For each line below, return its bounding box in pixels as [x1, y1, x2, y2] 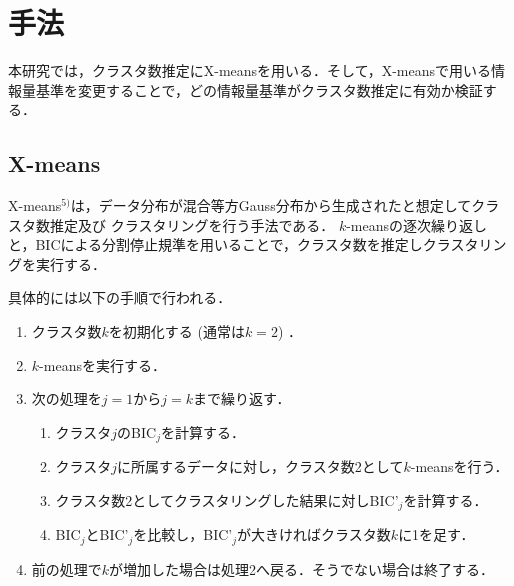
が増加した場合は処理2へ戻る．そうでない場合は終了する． [109, 558, 495, 579]
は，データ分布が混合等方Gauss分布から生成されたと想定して [70, 195, 472, 216]
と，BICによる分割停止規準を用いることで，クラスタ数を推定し [8, 234, 423, 255]
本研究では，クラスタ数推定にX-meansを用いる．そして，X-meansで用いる [8, 60, 491, 81]
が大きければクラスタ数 [237, 524, 391, 545]
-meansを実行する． [39, 354, 166, 375]
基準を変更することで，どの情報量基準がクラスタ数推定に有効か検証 [35, 79, 483, 100]
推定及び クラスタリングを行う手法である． [49, 214, 335, 235]
